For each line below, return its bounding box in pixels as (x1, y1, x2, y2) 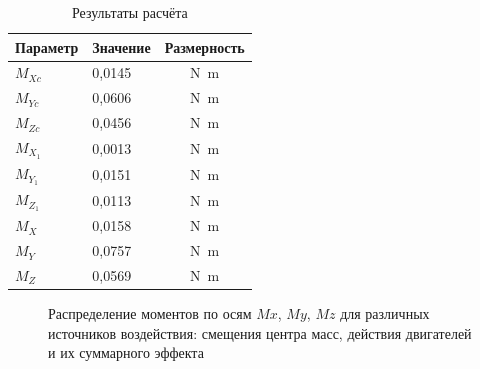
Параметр (15, 36, 79, 57)
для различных (340, 303, 430, 324)
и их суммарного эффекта (48, 342, 204, 363)
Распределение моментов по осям (48, 303, 252, 324)
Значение (92, 36, 151, 57)
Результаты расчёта (72, 2, 188, 22)
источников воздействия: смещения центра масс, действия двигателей (48, 322, 472, 343)
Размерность (164, 36, 245, 57)
